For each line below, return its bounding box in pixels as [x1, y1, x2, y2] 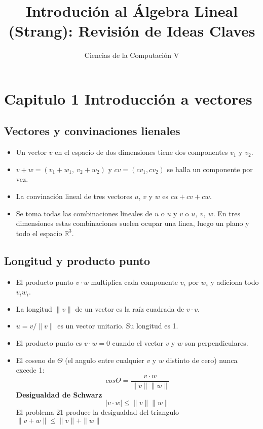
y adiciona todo [210, 276, 259, 287]
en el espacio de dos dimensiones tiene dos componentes [55, 147, 228, 157]
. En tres [213, 208, 240, 218]
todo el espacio [16, 227, 62, 238]
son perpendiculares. [184, 338, 248, 348]
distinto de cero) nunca [166, 354, 238, 365]
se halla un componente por [167, 163, 253, 174]
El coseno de [16, 354, 55, 365]
